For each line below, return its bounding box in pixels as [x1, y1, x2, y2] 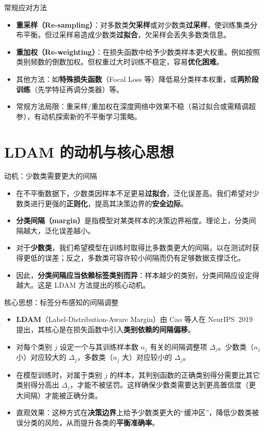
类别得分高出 [16, 379, 59, 390]
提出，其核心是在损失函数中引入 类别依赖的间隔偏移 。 [16, 324, 195, 334]
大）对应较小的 [122, 352, 172, 362]
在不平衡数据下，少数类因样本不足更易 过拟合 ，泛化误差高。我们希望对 [16, 188, 252, 199]
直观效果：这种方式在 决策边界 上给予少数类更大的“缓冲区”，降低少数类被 [16, 407, 259, 418]
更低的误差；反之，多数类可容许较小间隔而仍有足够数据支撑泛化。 [23, 252, 245, 263]
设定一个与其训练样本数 [59, 341, 138, 352]
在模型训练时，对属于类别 [16, 369, 102, 380]
